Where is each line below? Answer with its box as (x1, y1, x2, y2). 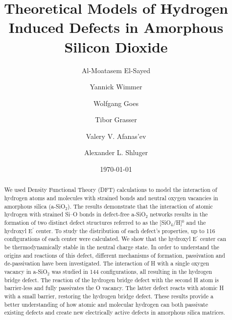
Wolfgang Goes (93, 98, 139, 108)
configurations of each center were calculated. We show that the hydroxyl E (4, 235, 197, 243)
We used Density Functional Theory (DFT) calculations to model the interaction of (4, 186, 217, 194)
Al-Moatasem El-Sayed (82, 65, 150, 75)
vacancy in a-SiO (4, 267, 47, 276)
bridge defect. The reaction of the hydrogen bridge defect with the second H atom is (4, 275, 219, 284)
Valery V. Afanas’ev (86, 131, 146, 141)
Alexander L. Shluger (84, 147, 148, 158)
